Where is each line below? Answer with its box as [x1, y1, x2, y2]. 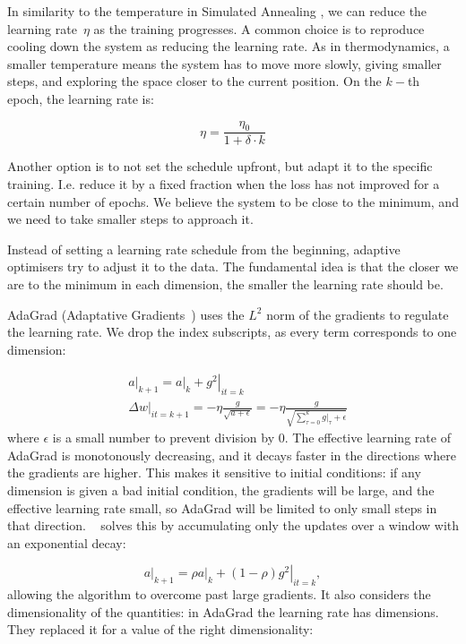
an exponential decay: [7, 533, 126, 552]
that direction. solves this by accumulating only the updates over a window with [7, 516, 460, 535]
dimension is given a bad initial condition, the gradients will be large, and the [7, 480, 435, 499]
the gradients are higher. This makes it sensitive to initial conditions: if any [7, 463, 421, 482]
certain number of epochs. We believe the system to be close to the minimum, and [7, 192, 459, 210]
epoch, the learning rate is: [7, 89, 154, 107]
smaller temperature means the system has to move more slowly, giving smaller [7, 54, 442, 73]
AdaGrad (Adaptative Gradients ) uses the [7, 305, 245, 323]
